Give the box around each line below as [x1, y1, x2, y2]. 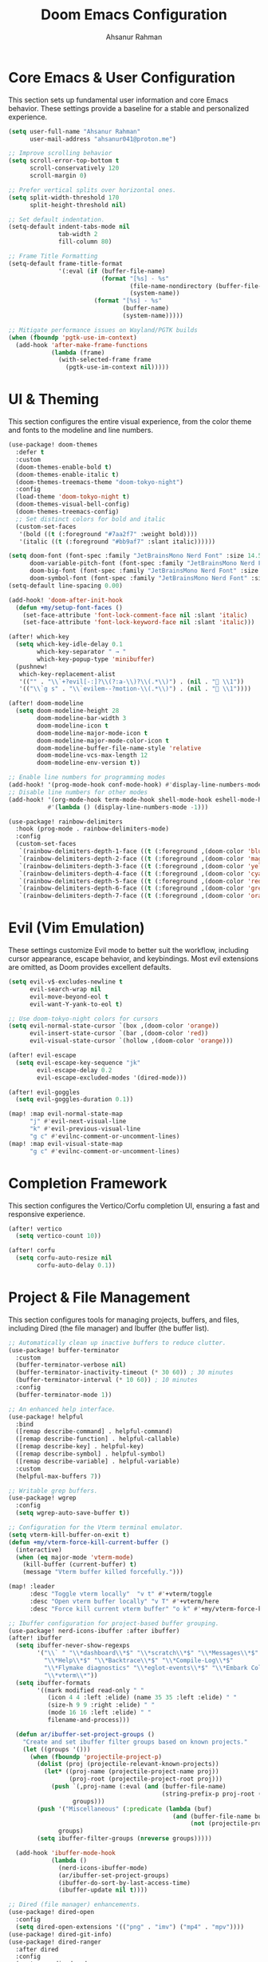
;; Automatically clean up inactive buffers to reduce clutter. [8, 1339, 227, 1347]
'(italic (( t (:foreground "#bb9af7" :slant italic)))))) [18, 538, 216, 546]
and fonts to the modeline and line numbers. [8, 426, 154, 435]
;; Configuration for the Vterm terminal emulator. [8, 1524, 183, 1532]
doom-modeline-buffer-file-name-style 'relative [37, 744, 202, 752]
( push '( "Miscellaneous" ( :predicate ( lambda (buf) [37, 1804, 213, 1813]
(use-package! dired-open [8, 1908, 94, 1916]
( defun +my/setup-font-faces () [15, 603, 124, 611]
